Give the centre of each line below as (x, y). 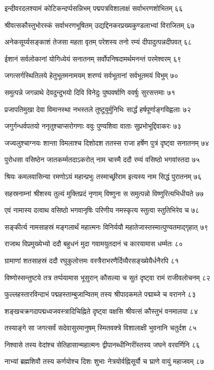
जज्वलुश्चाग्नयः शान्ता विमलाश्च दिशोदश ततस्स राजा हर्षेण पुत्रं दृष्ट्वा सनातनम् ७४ (107, 142)
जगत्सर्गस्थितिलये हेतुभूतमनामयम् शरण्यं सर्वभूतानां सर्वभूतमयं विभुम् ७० (91, 75)
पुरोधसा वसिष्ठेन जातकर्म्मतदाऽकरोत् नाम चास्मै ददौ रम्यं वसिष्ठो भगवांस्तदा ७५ (102, 159)
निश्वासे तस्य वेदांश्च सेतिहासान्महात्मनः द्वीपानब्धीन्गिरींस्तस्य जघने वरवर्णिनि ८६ (102, 344)
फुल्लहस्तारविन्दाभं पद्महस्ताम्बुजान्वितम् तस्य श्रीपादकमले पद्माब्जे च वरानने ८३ (100, 294)
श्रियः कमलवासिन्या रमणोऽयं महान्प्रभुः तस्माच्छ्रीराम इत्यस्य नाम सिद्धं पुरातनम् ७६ (103, 176)
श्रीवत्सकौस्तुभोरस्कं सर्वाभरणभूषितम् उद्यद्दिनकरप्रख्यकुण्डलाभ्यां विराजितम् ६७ (100, 25)
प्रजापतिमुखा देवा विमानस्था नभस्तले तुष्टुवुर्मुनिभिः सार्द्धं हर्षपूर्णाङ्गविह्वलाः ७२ (98, 109)
